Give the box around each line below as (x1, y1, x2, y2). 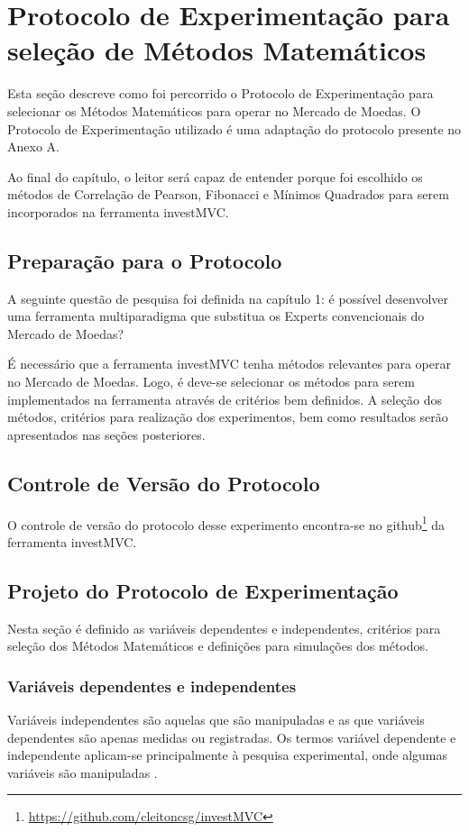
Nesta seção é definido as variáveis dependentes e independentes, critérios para (7, 618, 441, 637)
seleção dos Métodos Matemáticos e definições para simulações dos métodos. (7, 636, 428, 655)
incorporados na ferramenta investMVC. (7, 202, 229, 221)
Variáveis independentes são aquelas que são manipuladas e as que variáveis (7, 710, 425, 729)
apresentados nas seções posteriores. (7, 425, 206, 443)
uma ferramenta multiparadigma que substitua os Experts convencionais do (7, 306, 425, 325)
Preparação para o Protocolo (7, 246, 282, 274)
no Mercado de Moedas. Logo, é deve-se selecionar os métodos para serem (7, 372, 415, 391)
